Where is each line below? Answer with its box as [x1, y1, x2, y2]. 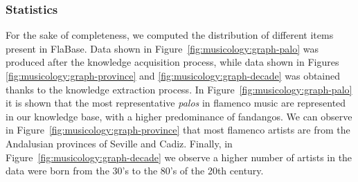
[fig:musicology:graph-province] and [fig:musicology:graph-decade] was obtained [6, 69, 341, 82]
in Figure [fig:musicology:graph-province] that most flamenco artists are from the [6, 122, 350, 137]
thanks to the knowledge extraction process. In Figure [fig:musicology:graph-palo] [6, 82, 352, 96]
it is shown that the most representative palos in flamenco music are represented [6, 95, 346, 110]
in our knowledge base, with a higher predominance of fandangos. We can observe [6, 109, 352, 123]
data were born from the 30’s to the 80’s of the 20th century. [6, 163, 264, 178]
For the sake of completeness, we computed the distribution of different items [6, 28, 334, 42]
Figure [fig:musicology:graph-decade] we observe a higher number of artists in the [6, 149, 352, 164]
